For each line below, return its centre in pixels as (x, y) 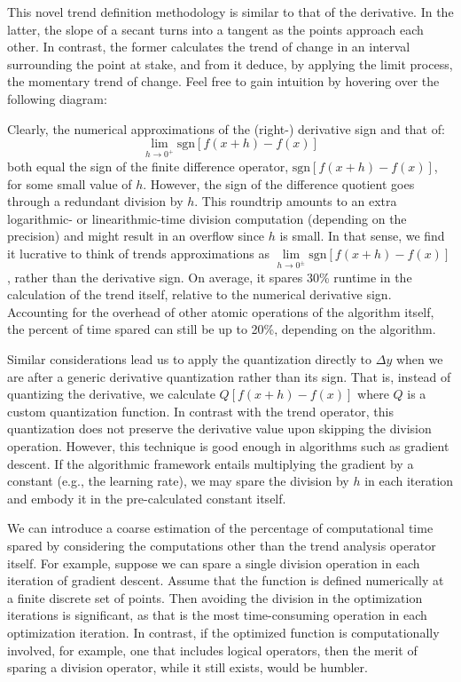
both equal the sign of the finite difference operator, (148, 166)
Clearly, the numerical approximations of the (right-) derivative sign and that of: (226, 128)
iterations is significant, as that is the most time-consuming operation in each (217, 615)
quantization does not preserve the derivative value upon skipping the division (219, 428)
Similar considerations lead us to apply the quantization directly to (190, 359)
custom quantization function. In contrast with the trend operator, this (200, 411)
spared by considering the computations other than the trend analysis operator (222, 545)
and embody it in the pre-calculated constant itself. (147, 498)
